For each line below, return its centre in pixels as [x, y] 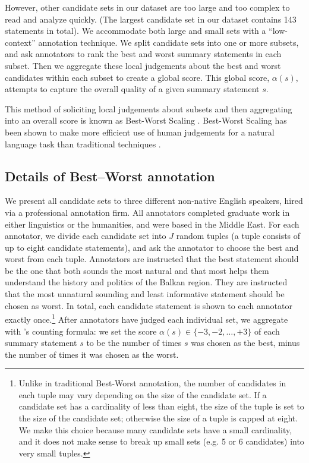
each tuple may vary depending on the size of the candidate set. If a [143, 394]
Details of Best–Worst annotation [110, 176]
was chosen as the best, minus [245, 343]
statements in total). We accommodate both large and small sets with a [135, 31]
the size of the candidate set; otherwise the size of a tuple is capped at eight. [158, 418]
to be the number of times [134, 343]
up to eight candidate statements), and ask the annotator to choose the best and [152, 247]
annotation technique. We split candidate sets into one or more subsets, [168, 42]
